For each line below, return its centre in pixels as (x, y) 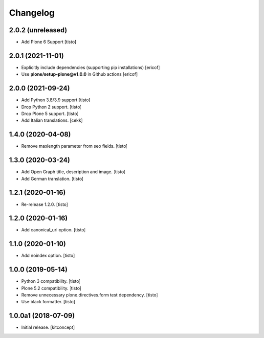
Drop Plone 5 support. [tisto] (50, 114)
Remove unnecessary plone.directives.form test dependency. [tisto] (90, 295)
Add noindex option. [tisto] (48, 256)
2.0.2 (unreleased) (38, 30)
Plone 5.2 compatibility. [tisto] (51, 288)
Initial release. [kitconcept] (48, 327)
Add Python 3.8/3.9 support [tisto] (56, 100)
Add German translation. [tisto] (52, 179)
